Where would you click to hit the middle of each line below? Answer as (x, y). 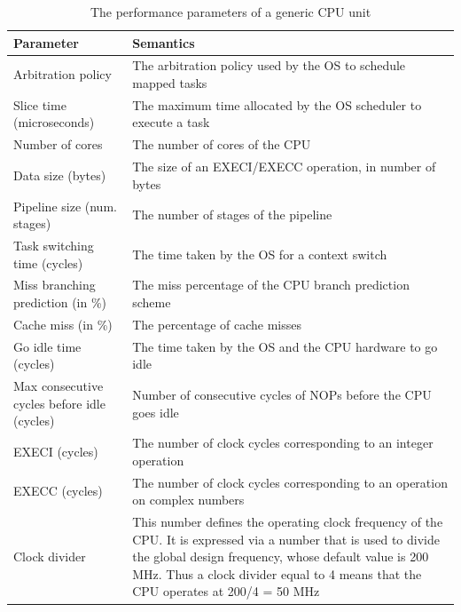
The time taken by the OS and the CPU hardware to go (285, 346)
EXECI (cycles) (56, 452)
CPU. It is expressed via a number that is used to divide (286, 539)
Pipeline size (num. (65, 206)
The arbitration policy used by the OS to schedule (269, 65)
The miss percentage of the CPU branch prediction (271, 285)
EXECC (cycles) (58, 491)
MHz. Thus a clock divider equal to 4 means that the (277, 573)
